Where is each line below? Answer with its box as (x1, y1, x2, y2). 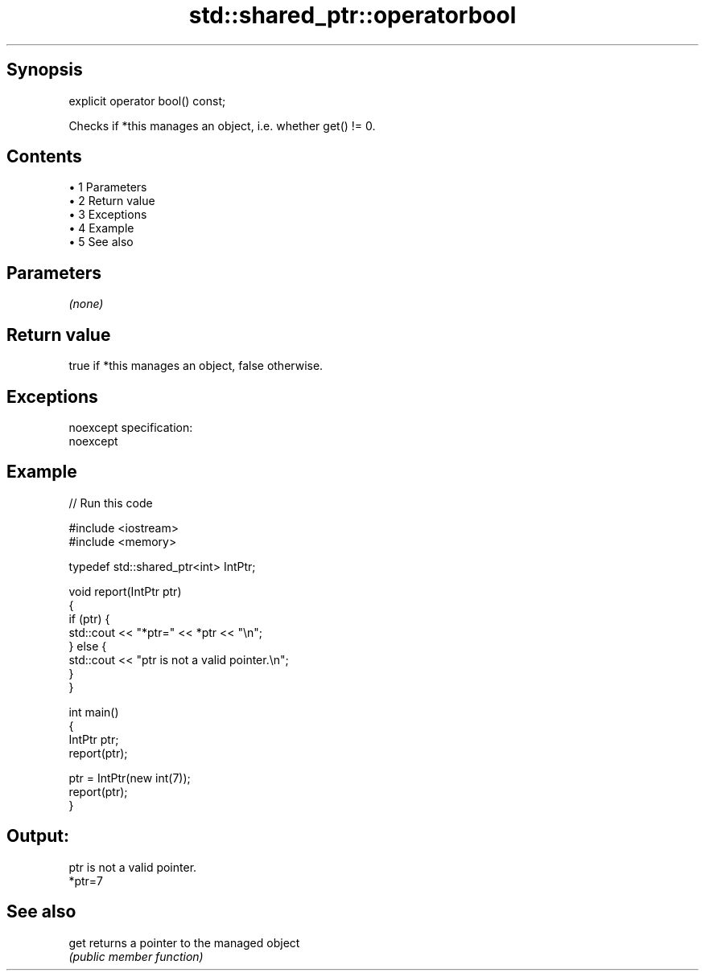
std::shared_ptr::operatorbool (188, 2, 517, 29)
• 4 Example (68, 221, 134, 236)
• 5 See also (68, 235, 134, 249)
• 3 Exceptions (68, 207, 147, 222)
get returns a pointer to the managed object (68, 935, 300, 950)
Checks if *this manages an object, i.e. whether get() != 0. (68, 118, 376, 133)
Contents (6, 146, 82, 167)
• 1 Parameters (68, 180, 147, 195)
